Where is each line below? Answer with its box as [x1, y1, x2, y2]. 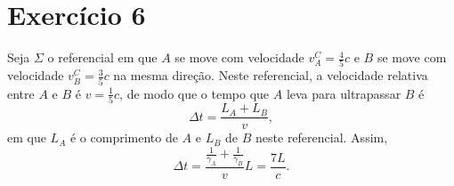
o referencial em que [47, 48, 158, 67]
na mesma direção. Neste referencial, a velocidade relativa [113, 66, 428, 85]
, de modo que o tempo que [119, 84, 270, 102]
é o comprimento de [69, 128, 178, 147]
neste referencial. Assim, [255, 128, 388, 147]
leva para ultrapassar [286, 84, 401, 102]
